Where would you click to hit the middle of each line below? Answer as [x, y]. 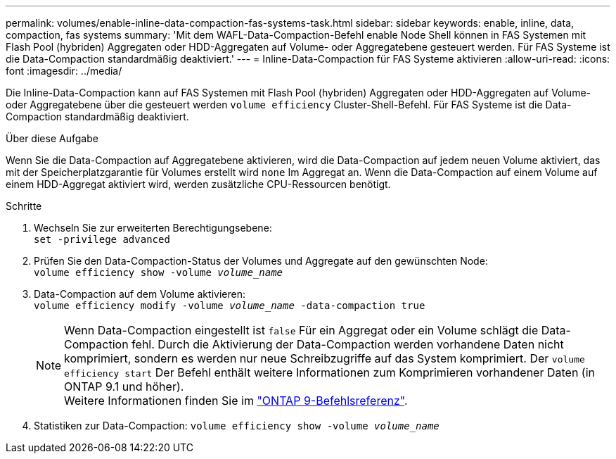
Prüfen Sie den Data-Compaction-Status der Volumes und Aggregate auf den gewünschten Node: [261, 261]
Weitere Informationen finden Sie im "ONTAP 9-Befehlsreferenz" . [236, 401]
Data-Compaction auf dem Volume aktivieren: [140, 294]
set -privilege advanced [102, 239]
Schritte [24, 206]
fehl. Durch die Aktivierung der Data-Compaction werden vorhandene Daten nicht [348, 344]
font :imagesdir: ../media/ [64, 71]
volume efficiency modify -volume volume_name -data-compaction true [230, 306]
